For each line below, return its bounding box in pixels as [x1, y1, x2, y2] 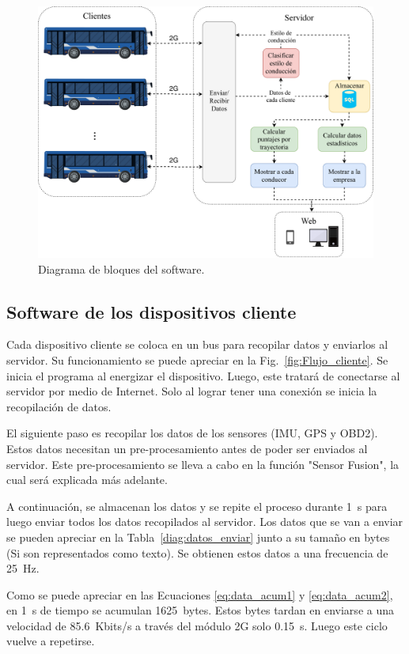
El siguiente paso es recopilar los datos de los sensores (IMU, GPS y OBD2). [6, 425, 378, 441]
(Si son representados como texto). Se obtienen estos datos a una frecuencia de [6, 544, 388, 561]
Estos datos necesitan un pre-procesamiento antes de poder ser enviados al [6, 440, 368, 456]
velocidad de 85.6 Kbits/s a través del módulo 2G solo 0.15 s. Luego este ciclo [6, 617, 388, 633]
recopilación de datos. [6, 398, 112, 414]
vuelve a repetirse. [6, 633, 95, 649]
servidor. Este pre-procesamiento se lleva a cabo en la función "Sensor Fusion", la [6, 456, 400, 472]
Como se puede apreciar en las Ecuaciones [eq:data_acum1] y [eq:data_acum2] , [6, 586, 393, 603]
